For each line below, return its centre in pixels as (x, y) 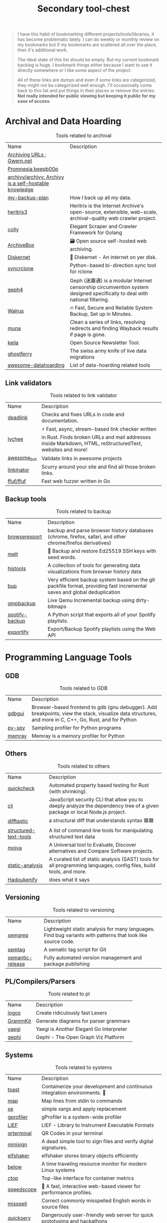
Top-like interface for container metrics (88, 1178)
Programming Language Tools (69, 657)
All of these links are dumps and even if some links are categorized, (87, 80)
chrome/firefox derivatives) (80, 543)
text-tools (19, 836)
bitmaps (57, 606)
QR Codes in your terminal (72, 1133)
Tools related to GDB (83, 688)
